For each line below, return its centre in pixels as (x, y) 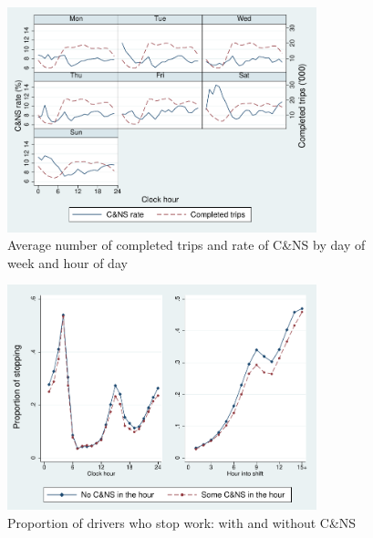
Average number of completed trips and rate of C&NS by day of (186, 245)
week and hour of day (67, 262)
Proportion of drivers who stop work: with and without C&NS (182, 522)
